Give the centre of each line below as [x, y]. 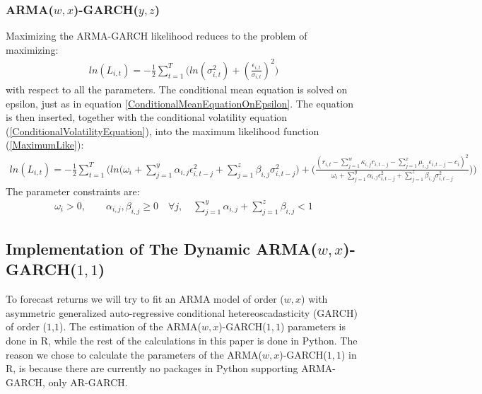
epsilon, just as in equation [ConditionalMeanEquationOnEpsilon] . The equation [180, 103]
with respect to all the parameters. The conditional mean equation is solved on [177, 89]
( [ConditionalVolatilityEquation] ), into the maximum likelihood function [163, 131]
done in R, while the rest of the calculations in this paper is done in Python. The [182, 340]
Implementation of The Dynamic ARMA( [161, 248]
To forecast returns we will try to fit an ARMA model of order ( [145, 299]
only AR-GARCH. [88, 382]
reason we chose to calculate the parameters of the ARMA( [134, 354]
